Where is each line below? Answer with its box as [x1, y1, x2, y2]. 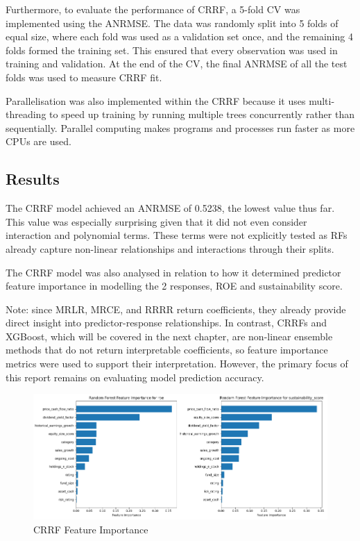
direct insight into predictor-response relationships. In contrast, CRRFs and [6, 315, 327, 330]
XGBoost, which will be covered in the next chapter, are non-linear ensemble [6, 328, 333, 343]
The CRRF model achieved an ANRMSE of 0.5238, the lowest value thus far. [6, 201, 335, 215]
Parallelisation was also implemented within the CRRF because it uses [6, 93, 306, 108]
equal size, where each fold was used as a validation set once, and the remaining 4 [6, 29, 353, 44]
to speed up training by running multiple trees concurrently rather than [49, 107, 354, 122]
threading [6, 107, 46, 122]
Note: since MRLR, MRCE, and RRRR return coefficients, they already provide [6, 301, 346, 316]
